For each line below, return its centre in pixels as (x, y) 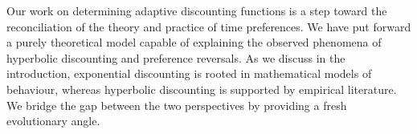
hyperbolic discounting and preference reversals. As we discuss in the (176, 57)
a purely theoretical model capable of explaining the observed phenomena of (194, 42)
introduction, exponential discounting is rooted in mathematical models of (189, 73)
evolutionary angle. (53, 121)
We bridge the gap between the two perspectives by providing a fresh (177, 105)
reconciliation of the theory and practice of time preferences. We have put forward (209, 26)
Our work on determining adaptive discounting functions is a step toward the (197, 10)
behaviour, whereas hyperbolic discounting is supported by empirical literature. (202, 89)
